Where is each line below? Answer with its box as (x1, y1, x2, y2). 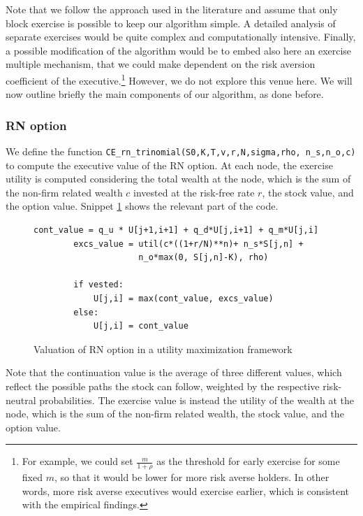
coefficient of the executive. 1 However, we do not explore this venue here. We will (6, 71, 353, 87)
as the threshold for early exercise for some (156, 454, 340, 468)
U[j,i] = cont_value (93, 321, 188, 331)
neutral (6, 392, 36, 407)
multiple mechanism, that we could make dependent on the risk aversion (6, 57, 316, 71)
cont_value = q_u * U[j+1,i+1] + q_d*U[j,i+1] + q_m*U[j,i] (34, 225, 319, 236)
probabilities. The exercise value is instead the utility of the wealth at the (39, 392, 354, 407)
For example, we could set (22, 454, 133, 468)
